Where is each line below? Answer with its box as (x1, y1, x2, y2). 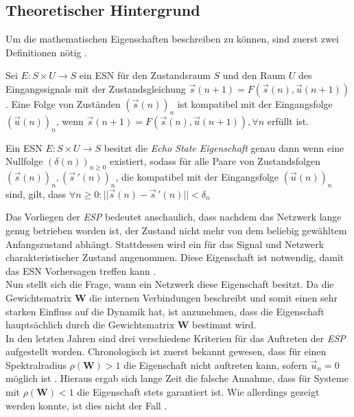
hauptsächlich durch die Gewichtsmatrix (5, 317, 175, 332)
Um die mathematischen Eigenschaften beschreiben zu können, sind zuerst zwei (5, 32, 339, 46)
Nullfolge (5, 154, 43, 168)
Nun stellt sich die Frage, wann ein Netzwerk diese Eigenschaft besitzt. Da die (5, 277, 334, 291)
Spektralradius (5, 357, 67, 372)
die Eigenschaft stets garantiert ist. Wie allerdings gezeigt (77, 385, 320, 399)
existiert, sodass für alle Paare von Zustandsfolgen (110, 154, 320, 168)
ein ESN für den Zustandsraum (79, 68, 211, 82)
